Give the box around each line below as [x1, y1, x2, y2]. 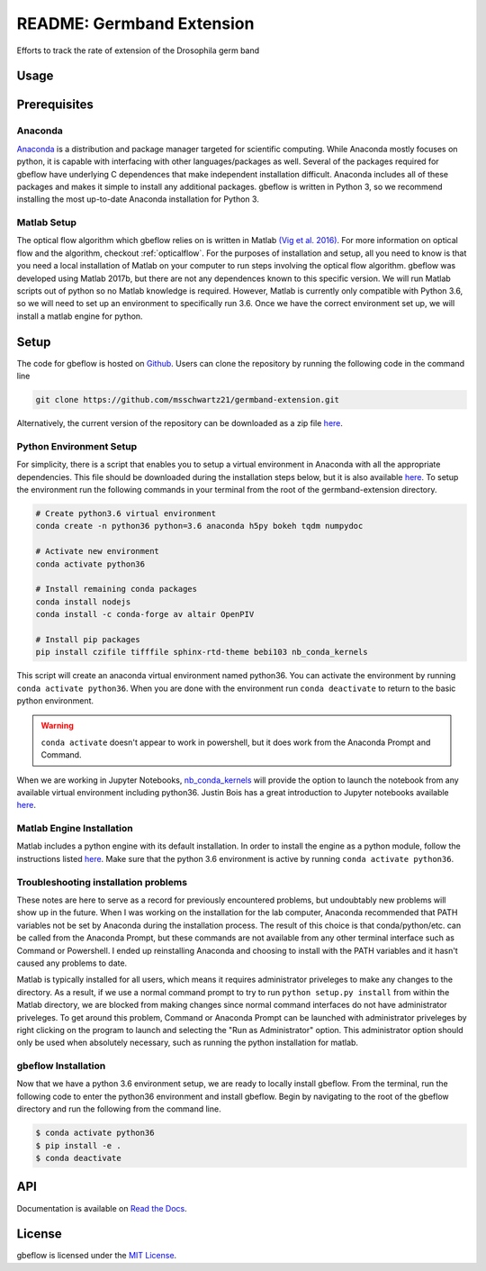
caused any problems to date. [16, 958, 128, 968]
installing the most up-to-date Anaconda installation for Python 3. [16, 194, 260, 204]
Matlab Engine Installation [16, 822, 134, 835]
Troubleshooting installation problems [16, 876, 188, 888]
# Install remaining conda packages [35, 584, 198, 595]
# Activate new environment [35, 546, 159, 557]
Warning [40, 721, 74, 731]
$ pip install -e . [35, 1140, 121, 1150]
